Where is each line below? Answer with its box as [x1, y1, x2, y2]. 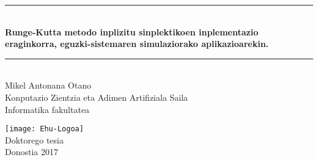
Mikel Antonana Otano [5, 79, 92, 92]
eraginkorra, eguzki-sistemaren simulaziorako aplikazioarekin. [5, 37, 269, 50]
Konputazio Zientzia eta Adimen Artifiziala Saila [5, 90, 188, 103]
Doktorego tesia [5, 133, 64, 146]
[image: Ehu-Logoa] [5, 125, 84, 134]
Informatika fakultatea [5, 103, 90, 115]
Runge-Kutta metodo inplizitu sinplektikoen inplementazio [5, 25, 259, 38]
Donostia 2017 [5, 145, 58, 158]
